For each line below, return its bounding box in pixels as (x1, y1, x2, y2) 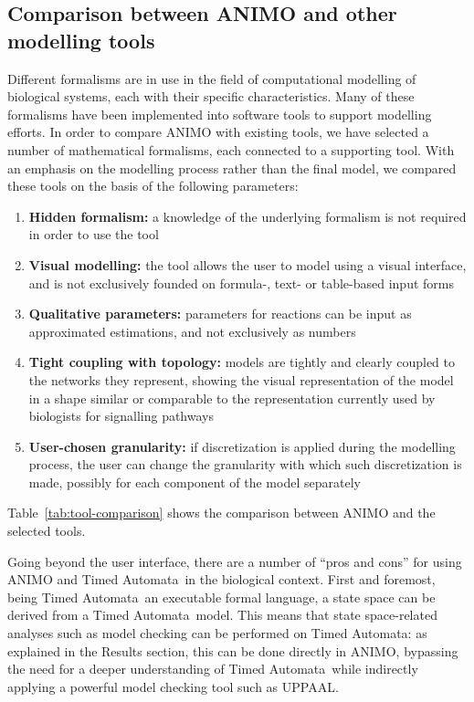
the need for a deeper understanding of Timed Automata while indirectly (7, 659, 418, 678)
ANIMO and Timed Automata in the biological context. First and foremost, (7, 570, 436, 589)
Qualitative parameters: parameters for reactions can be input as (28, 304, 412, 323)
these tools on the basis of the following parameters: (7, 176, 299, 195)
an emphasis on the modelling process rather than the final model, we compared (7, 158, 457, 177)
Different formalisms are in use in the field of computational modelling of (7, 68, 416, 88)
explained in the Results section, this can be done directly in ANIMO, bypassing (7, 641, 458, 660)
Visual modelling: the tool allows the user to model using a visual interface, (28, 255, 467, 274)
